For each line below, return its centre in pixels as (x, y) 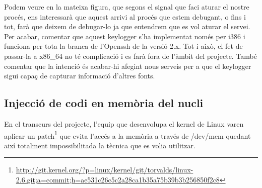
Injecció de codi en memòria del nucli (104, 103)
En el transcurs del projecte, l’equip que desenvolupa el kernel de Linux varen (124, 123)
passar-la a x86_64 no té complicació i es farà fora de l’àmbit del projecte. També (131, 56)
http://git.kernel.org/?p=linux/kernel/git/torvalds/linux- (105, 170)
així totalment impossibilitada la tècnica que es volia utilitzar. (100, 145)
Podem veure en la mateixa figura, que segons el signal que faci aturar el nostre (127, 7)
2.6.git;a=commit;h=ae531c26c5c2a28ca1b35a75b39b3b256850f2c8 (118, 179)
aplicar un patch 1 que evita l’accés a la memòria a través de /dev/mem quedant (127, 135)
